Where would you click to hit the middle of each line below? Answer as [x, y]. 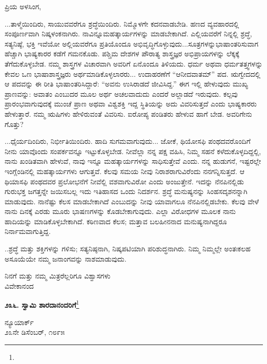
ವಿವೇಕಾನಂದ [19, 285]
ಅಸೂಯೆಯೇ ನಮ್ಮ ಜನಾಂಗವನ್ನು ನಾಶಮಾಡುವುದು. [66, 258]
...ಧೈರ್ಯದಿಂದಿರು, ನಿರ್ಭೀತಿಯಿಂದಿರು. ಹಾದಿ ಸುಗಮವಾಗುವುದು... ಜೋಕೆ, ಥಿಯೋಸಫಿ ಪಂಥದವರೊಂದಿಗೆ [128, 141]
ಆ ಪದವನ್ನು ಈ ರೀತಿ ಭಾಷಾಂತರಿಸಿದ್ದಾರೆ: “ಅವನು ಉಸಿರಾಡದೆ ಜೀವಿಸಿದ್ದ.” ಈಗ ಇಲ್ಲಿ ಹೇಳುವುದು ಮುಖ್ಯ [126, 84]
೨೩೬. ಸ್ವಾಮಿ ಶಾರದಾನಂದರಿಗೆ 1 [42, 304]
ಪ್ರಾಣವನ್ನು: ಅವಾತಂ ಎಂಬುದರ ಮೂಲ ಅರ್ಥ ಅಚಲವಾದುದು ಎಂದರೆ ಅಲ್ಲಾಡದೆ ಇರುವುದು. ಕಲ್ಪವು [121, 93]
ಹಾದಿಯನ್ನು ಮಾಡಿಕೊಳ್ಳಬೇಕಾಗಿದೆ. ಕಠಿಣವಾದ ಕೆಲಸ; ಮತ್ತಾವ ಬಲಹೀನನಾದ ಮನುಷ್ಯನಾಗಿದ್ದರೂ [116, 221]
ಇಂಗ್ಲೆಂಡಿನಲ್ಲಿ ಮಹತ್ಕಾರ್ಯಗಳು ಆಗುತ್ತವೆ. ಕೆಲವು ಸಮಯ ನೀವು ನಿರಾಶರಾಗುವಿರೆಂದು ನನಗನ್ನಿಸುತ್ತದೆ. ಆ [125, 171]
